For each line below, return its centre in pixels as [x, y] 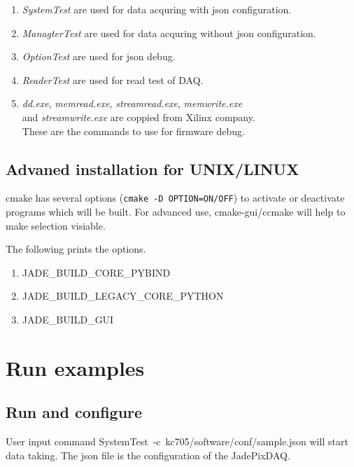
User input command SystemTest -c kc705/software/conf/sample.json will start [177, 441]
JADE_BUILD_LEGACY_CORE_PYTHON [123, 296]
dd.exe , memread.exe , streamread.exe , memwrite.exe [132, 103]
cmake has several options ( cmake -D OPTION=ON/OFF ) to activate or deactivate [175, 198]
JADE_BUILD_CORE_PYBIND [96, 272]
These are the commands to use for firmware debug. [133, 131]
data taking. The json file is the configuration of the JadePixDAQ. [148, 455]
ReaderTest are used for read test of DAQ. [113, 79]
